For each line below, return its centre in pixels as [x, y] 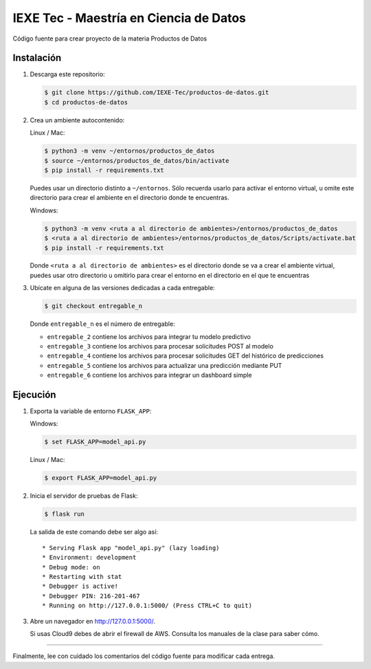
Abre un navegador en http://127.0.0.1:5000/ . [93, 621]
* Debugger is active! [80, 586]
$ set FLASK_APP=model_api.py [95, 442]
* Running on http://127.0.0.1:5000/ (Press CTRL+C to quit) [147, 606]
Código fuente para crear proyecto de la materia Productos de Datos [110, 39]
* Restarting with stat [82, 577]
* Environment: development [89, 558]
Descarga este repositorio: [68, 74]
